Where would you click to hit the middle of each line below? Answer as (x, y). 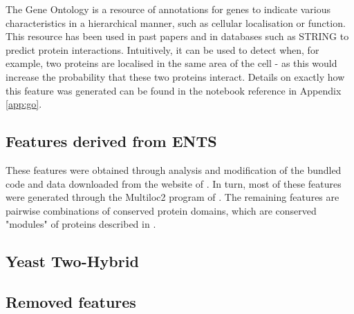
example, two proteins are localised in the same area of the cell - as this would (171, 63)
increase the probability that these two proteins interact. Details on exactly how (175, 76)
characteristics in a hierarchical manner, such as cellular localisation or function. (176, 22)
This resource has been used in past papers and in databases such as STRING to (177, 36)
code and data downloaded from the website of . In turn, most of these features (174, 183)
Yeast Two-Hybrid (72, 261)
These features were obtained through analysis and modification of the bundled (174, 169)
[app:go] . (24, 104)
